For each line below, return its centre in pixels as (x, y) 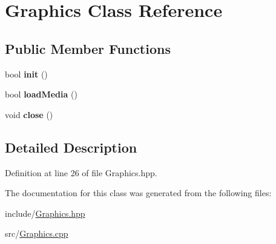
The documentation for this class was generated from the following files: (138, 193)
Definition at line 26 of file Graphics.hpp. (81, 172)
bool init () (26, 74)
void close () (29, 114)
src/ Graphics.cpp (37, 233)
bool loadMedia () (41, 94)
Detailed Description (71, 147)
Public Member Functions (88, 48)
